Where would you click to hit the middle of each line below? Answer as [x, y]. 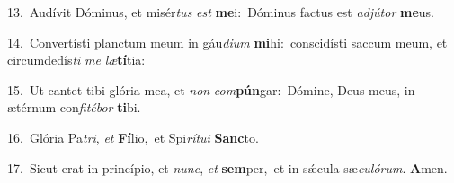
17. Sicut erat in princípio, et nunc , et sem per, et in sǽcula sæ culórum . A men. [227, 167]
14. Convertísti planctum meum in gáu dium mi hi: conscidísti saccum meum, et [227, 42]
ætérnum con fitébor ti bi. [74, 107]
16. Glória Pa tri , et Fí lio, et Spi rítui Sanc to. [133, 137]
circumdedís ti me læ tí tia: [76, 60]
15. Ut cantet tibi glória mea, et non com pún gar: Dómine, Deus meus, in [211, 89]
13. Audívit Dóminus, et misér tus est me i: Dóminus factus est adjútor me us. [221, 12]
